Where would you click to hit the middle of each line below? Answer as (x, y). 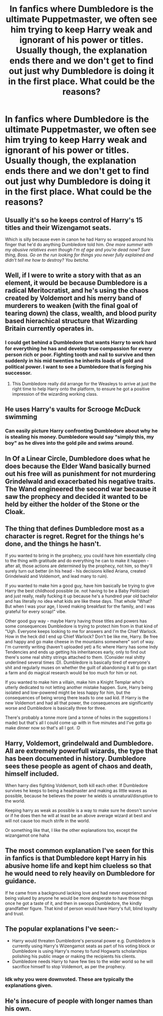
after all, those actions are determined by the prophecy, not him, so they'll (79, 566)
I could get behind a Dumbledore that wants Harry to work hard (81, 343)
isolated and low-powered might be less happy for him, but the (68, 692)
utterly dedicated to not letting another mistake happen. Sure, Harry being (79, 688)
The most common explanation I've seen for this (80, 851)
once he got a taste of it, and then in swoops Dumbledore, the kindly (73, 903)
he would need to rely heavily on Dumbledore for (80, 873)
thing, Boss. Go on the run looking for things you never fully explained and (79, 255)
